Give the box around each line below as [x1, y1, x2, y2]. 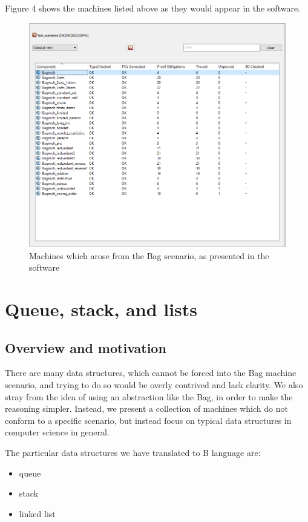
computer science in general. [5, 426, 110, 438]
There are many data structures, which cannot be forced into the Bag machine [5, 366, 297, 379]
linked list [19, 507, 56, 520]
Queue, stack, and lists [5, 297, 198, 322]
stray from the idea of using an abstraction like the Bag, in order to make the [5, 390, 293, 403]
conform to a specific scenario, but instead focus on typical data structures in [5, 414, 292, 426]
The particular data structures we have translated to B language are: [5, 446, 261, 459]
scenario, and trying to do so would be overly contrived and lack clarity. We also [5, 378, 303, 391]
